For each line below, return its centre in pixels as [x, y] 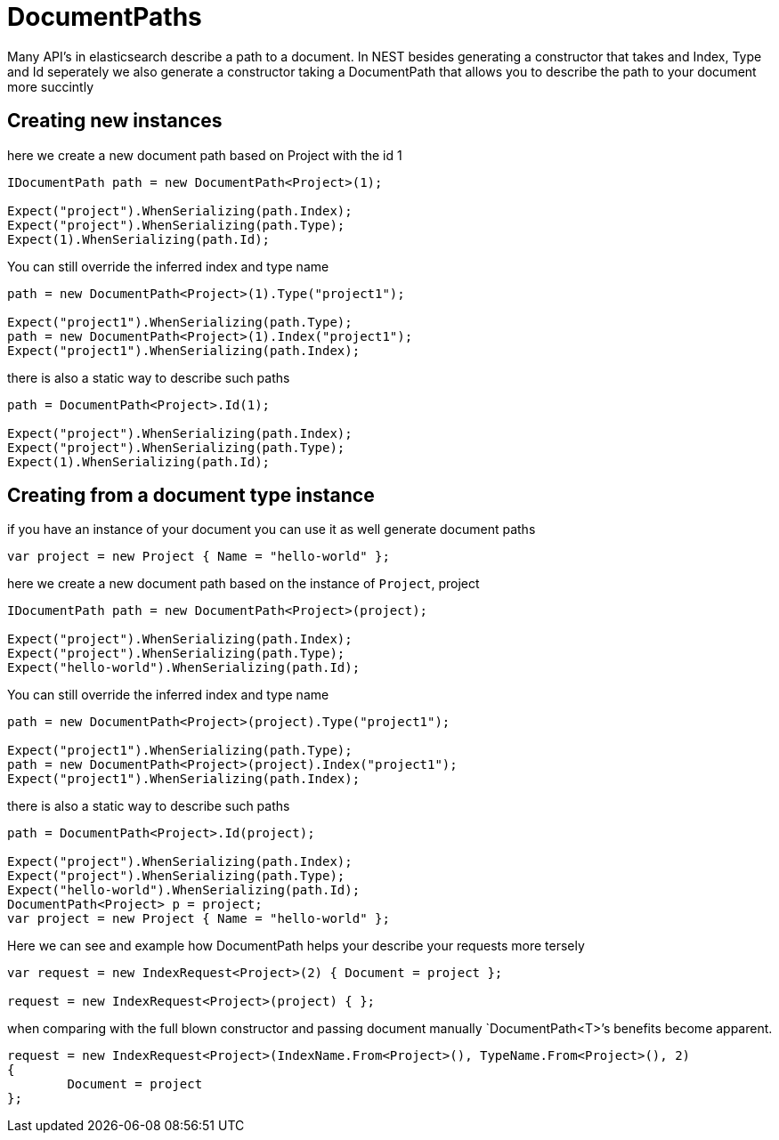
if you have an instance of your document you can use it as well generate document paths [272, 530]
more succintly [51, 86]
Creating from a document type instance [191, 496]
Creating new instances [115, 121]
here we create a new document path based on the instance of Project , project [243, 584]
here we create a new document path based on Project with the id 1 [205, 155]
